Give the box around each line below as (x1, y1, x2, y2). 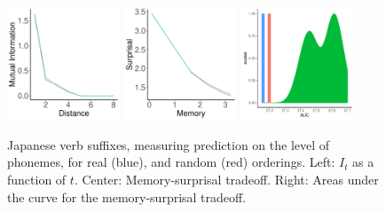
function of (7, 169, 67, 188)
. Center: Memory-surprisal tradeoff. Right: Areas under (74, 169, 379, 188)
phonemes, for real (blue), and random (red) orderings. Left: (7, 153, 335, 171)
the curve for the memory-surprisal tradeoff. (7, 187, 247, 206)
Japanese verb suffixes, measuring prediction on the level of (7, 135, 330, 153)
